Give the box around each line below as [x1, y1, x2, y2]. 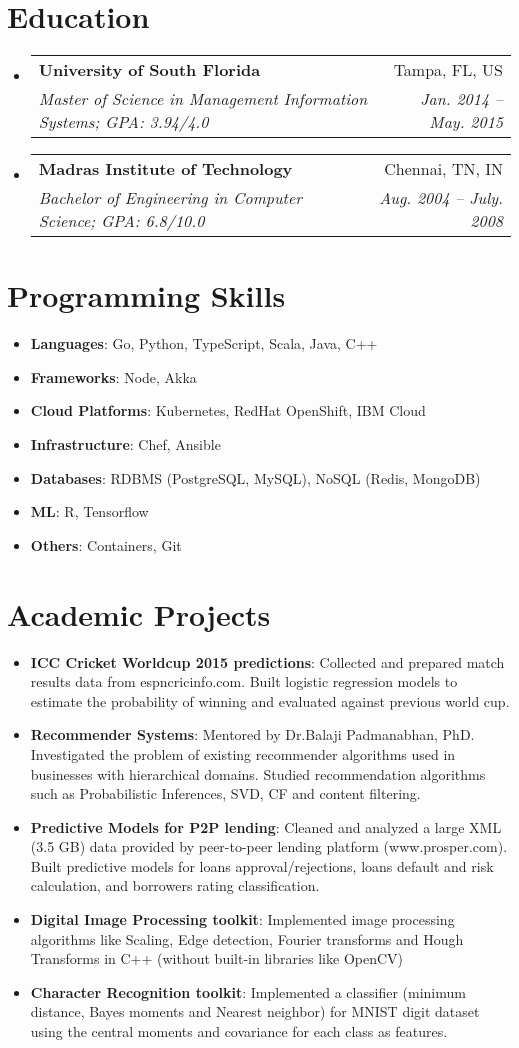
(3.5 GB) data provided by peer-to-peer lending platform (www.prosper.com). [30, 836, 508, 857]
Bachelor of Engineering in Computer [38, 186, 302, 210]
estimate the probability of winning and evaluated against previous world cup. [30, 690, 510, 711]
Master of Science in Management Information [38, 87, 368, 111]
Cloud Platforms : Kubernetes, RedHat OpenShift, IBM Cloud [30, 400, 426, 421]
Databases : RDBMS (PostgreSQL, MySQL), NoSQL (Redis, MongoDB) [30, 467, 481, 488]
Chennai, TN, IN [384, 157, 503, 181]
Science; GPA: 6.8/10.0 [38, 209, 205, 233]
